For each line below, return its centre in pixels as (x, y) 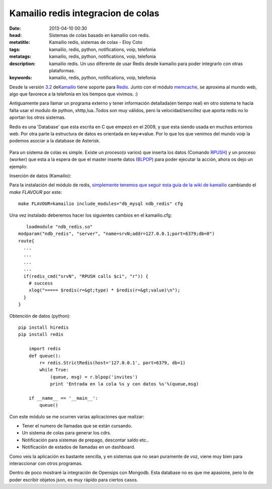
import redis (45, 349)
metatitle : (20, 42)
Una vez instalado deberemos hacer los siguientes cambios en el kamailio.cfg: (91, 215)
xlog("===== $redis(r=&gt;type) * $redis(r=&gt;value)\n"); (105, 290)
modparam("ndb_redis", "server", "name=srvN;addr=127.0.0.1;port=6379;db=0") (117, 234)
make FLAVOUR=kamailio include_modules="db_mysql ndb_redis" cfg (101, 204)
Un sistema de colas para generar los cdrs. (66, 433)
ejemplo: (18, 166)
